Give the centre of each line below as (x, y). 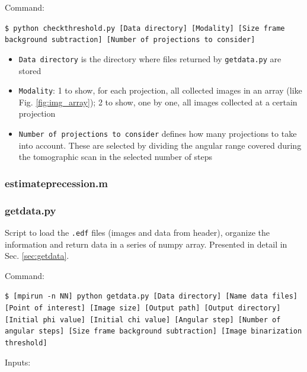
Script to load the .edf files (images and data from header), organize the (137, 232)
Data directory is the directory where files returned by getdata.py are (150, 58)
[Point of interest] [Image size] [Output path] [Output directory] (143, 308)
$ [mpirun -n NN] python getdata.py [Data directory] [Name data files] (151, 296)
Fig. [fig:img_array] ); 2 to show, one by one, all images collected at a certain (158, 102)
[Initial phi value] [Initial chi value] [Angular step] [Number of (143, 320)
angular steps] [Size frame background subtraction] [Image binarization (153, 331)
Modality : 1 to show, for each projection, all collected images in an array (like (160, 90)
